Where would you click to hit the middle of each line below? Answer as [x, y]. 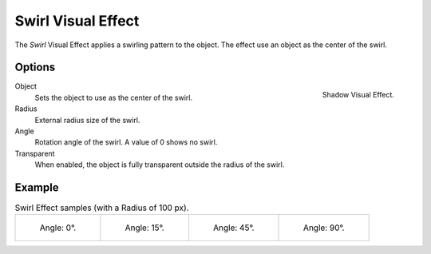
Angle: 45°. [233, 228]
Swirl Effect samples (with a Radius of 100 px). [102, 208]
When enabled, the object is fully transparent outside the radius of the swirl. [160, 165]
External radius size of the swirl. [87, 120]
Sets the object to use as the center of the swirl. [114, 97]
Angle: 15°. [144, 228]
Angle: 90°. [324, 228]
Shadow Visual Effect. [358, 95]
